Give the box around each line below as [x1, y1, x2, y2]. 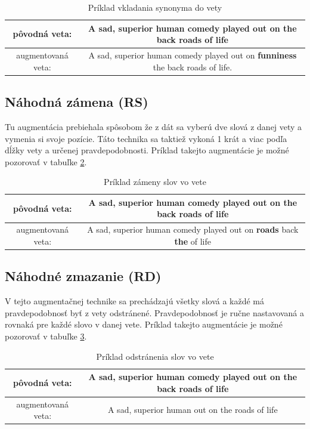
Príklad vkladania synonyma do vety [88, 1, 222, 13]
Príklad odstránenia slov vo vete [96, 350, 214, 362]
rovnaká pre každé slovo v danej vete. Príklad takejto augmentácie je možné [5, 318, 283, 331]
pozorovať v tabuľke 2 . [5, 155, 87, 168]
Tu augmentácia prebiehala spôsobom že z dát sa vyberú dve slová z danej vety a [5, 120, 302, 132]
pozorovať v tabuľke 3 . [5, 330, 87, 342]
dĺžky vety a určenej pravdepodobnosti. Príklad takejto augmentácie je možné [5, 144, 289, 156]
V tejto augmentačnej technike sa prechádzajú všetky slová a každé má [5, 295, 264, 307]
